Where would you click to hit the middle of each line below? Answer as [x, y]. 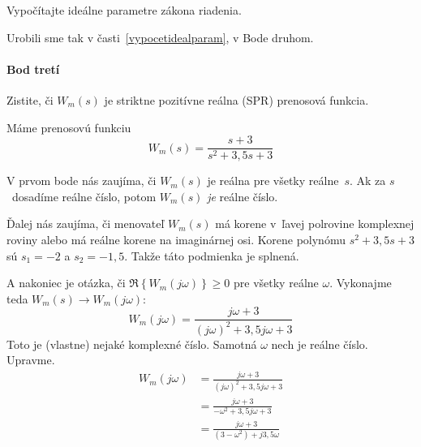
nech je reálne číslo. [320, 344]
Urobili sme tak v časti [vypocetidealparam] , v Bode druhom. [160, 37]
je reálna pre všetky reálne [273, 181]
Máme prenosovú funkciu [69, 127]
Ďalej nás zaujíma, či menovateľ [86, 223]
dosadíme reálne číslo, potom [84, 196]
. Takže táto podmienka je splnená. [212, 255]
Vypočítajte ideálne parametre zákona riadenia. [124, 10]
